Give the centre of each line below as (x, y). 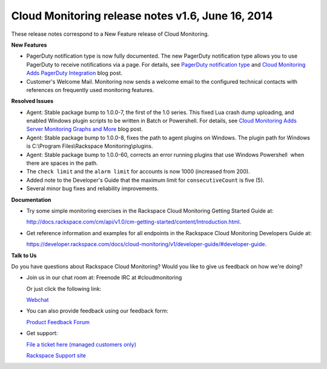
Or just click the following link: (64, 288)
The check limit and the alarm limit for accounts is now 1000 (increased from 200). (138, 171)
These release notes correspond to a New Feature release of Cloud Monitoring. (110, 34)
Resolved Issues (32, 101)
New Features (29, 45)
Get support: (42, 333)
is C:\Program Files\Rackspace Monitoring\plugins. (90, 146)
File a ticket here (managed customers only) (81, 344)
